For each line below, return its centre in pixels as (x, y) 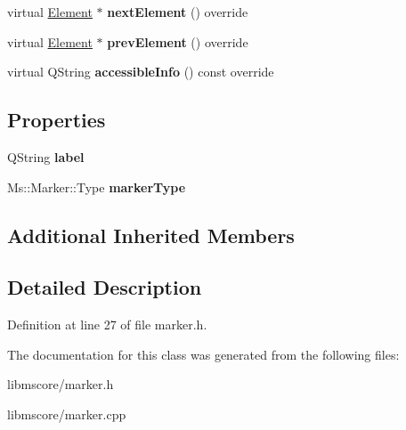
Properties (57, 120)
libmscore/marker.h (61, 384)
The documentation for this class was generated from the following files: (203, 354)
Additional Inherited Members (151, 235)
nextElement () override (178, 12)
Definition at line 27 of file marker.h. (107, 325)
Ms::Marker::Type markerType (97, 187)
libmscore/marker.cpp (67, 414)
